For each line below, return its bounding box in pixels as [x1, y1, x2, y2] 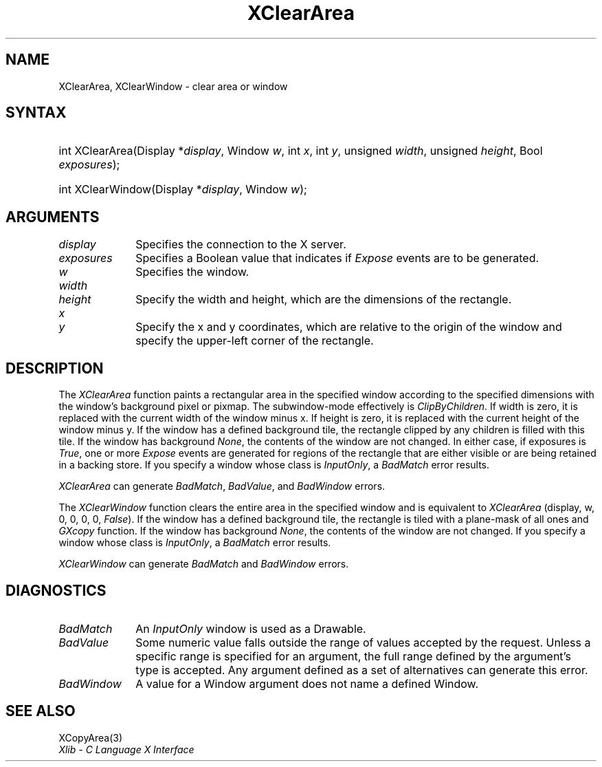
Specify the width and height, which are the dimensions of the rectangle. [135, 292, 512, 307]
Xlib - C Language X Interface [58, 743, 194, 755]
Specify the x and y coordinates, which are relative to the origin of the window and [135, 320, 562, 334]
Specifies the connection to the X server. [135, 237, 346, 252]
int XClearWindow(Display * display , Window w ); [58, 182, 307, 197]
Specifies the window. [135, 265, 249, 279]
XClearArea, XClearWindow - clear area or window [58, 80, 288, 92]
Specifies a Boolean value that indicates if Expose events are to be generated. [135, 251, 539, 266]
